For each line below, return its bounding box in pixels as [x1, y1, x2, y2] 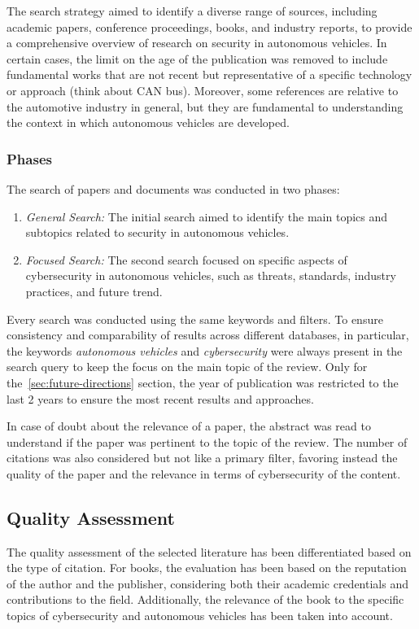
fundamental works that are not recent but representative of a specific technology [7, 66, 412, 83]
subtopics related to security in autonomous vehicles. [25, 224, 290, 241]
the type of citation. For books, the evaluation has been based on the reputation [7, 559, 407, 576]
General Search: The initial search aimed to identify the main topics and [25, 207, 388, 225]
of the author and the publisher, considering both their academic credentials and [7, 574, 408, 592]
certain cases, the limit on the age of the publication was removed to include [7, 50, 388, 67]
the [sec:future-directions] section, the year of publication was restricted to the [7, 373, 399, 391]
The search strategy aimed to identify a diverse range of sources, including [7, 2, 378, 19]
